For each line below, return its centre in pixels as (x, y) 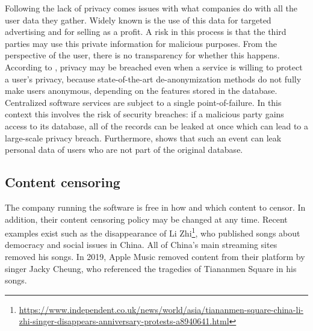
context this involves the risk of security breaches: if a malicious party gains (144, 114)
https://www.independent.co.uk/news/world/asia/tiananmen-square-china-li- (161, 309)
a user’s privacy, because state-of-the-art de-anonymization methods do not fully (153, 79)
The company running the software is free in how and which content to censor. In (155, 207)
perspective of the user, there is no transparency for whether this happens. (142, 55)
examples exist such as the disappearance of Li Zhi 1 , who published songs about (153, 232)
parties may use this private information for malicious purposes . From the (141, 43)
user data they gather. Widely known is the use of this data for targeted (138, 20)
